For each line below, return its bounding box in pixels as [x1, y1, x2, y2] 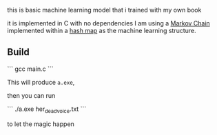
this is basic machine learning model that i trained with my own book [7, 6, 202, 14]
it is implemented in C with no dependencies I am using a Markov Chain [7, 19, 210, 27]
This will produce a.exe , [7, 78, 75, 86]
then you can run [7, 91, 56, 99]
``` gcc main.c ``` [7, 65, 54, 73]
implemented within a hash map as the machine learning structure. [7, 27, 196, 34]
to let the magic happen [7, 120, 74, 128]
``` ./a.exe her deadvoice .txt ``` [7, 105, 87, 114]
